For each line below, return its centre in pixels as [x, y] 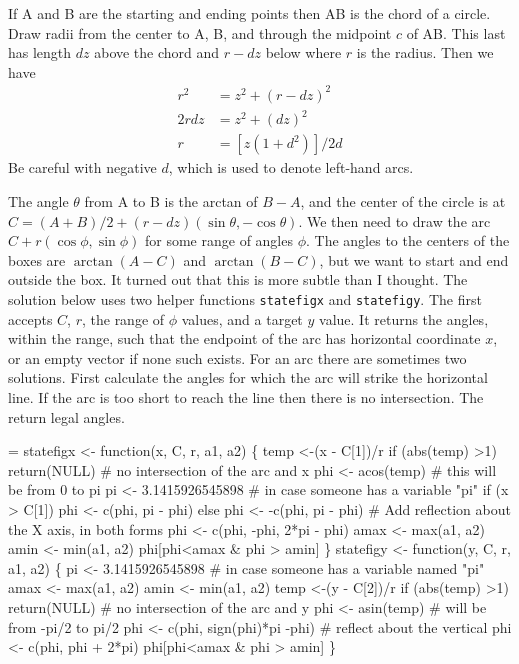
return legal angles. [66, 416]
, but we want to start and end [414, 259]
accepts [30, 318]
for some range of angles [218, 240]
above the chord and [157, 52]
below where [303, 52]
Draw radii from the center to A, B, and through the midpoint [200, 32]
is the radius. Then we [425, 52]
